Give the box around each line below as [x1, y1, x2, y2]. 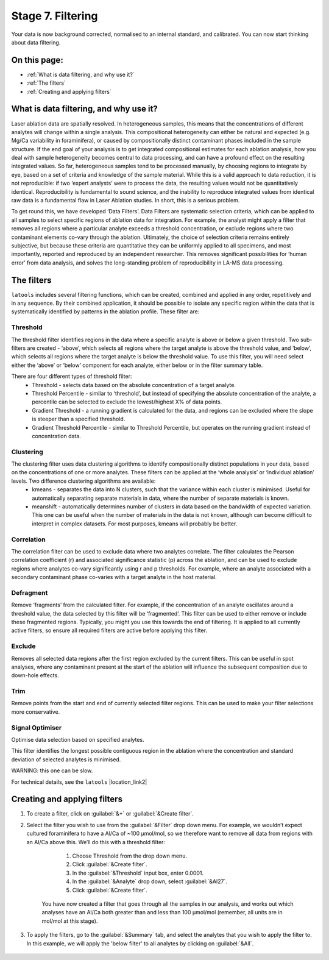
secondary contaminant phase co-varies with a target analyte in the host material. [11, 574, 217, 581]
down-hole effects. [11, 672, 59, 679]
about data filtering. [11, 38, 61, 46]
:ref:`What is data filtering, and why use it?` [26, 71, 135, 78]
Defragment [11, 588, 48, 597]
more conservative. [11, 708, 60, 716]
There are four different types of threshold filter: [11, 372, 132, 380]
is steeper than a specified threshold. [32, 415, 126, 423]
